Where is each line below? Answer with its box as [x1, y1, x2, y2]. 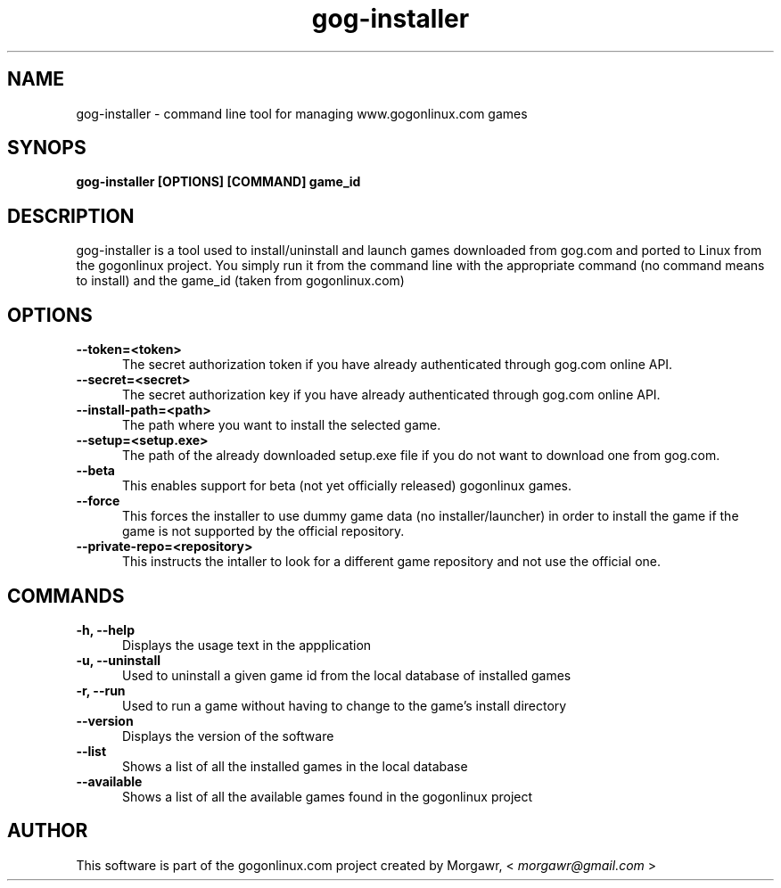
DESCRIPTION [7, 204, 135, 227]
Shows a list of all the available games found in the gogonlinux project [122, 788, 533, 804]
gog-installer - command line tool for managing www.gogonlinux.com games [76, 105, 528, 121]
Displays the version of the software [122, 728, 334, 744]
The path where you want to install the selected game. [122, 417, 441, 433]
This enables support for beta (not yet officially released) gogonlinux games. [122, 478, 571, 494]
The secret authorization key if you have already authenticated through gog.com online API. [122, 387, 661, 403]
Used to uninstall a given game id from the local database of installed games [122, 667, 571, 683]
